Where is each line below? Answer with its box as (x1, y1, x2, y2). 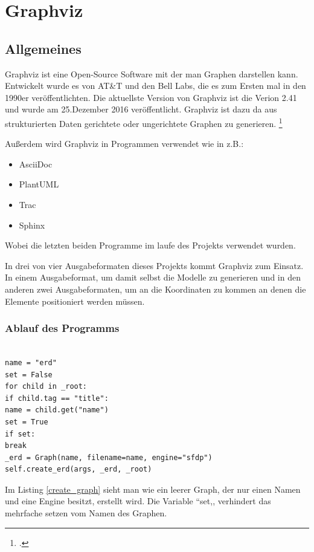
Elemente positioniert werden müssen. (5, 294, 145, 307)
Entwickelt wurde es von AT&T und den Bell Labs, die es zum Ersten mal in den (5, 79, 306, 92)
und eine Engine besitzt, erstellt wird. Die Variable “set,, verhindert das (5, 495, 271, 507)
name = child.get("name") (5, 406, 109, 415)
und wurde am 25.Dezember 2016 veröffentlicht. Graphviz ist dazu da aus (5, 103, 277, 115)
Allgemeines (5, 39, 82, 57)
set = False (5, 370, 53, 379)
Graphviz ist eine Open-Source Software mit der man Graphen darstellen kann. (5, 67, 298, 80)
